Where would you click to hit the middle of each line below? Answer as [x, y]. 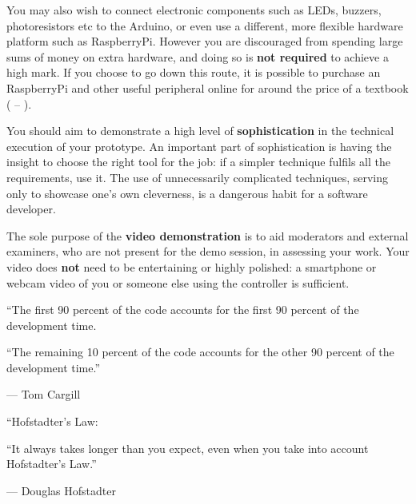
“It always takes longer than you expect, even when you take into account [188, 448]
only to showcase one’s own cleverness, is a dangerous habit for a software [187, 193]
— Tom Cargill [44, 394]
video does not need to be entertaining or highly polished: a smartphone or [192, 266]
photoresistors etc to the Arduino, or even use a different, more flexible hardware [205, 25]
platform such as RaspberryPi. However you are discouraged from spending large [205, 41]
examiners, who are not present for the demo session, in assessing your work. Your [208, 251]
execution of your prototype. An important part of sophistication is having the [199, 146]
